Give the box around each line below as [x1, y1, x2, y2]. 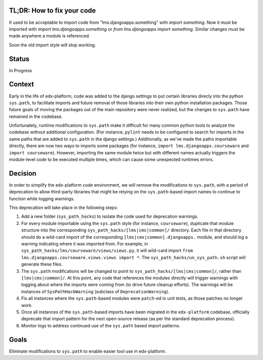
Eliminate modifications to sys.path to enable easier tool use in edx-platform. [9, 348, 167, 354]
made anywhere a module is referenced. [9, 33, 90, 39]
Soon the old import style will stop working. [9, 42, 96, 48]
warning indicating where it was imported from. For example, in [21, 241, 149, 247]
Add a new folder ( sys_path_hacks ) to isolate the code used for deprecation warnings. [21, 213, 199, 219]
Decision [9, 169, 37, 177]
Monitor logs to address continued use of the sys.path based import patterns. [21, 322, 180, 328]
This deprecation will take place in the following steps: [9, 205, 118, 210]
